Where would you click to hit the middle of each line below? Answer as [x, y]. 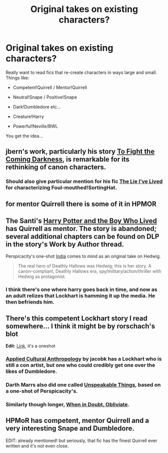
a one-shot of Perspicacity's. [42, 391]
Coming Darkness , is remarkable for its [68, 159]
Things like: [17, 77]
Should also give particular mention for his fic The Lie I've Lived [84, 181]
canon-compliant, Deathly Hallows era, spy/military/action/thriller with [89, 271]
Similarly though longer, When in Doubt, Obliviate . [68, 404]
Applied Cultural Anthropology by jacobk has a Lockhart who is [84, 359]
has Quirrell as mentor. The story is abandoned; [81, 229]
